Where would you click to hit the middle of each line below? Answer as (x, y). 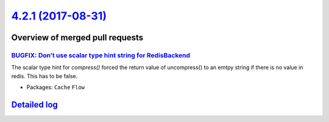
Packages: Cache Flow (56, 87)
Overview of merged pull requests (77, 38)
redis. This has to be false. (44, 76)
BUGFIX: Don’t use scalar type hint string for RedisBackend (101, 55)
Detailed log (34, 105)
